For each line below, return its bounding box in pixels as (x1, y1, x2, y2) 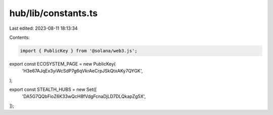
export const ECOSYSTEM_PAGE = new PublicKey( (9, 61, 116, 67)
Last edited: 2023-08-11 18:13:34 (9, 25, 78, 31)
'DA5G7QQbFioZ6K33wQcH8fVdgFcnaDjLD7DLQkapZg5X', (22, 93, 146, 99)
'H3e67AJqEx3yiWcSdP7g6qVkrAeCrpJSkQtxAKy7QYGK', (22, 68, 143, 74)
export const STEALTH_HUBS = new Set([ (9, 86, 97, 93)
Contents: (9, 34, 30, 40)
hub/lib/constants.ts (9, 8, 98, 19)
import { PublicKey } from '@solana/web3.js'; (20, 48, 138, 53)
